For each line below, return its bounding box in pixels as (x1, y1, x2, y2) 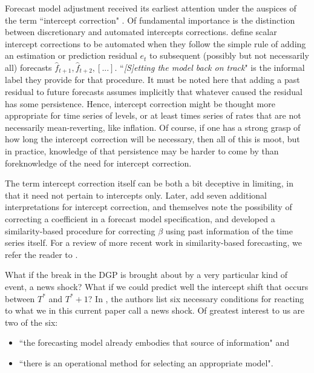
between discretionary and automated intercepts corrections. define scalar (5, 25, 277, 38)
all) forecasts (5, 61, 52, 73)
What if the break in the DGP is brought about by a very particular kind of (5, 268, 288, 281)
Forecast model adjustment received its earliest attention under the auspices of (5, 2, 296, 14)
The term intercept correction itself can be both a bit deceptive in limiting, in (5, 177, 294, 190)
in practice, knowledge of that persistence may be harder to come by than (5, 144, 279, 157)
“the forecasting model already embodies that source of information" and (19, 336, 290, 349)
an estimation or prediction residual (5, 49, 137, 62)
